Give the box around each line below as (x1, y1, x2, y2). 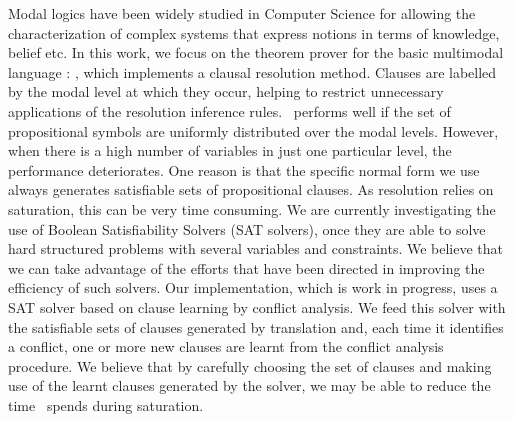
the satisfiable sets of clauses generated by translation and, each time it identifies (8, 316, 504, 337)
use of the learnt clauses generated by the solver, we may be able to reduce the (8, 375, 491, 396)
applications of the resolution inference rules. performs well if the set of (8, 100, 451, 121)
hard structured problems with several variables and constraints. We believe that (8, 238, 504, 259)
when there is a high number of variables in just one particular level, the (8, 140, 452, 161)
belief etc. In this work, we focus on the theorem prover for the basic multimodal (8, 42, 504, 63)
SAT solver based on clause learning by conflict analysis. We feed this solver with (8, 296, 506, 317)
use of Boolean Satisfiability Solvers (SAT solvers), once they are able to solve (8, 218, 486, 239)
